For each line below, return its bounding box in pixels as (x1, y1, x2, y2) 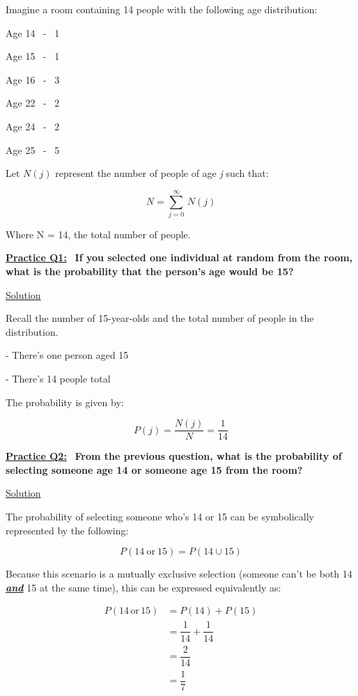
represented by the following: (6, 523, 129, 537)
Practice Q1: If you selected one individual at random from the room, (6, 250, 353, 265)
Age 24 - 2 (6, 118, 60, 133)
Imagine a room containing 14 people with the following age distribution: (6, 2, 318, 16)
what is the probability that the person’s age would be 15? (6, 264, 294, 279)
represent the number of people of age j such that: (55, 166, 269, 180)
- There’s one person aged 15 (6, 348, 129, 362)
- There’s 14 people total (6, 371, 111, 386)
